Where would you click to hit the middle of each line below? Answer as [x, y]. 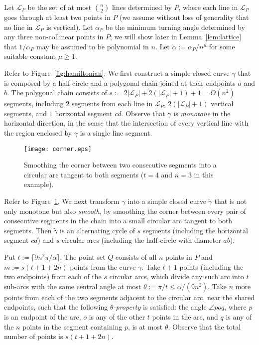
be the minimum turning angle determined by [175, 27]
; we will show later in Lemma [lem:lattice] [176, 37]
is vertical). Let [69, 27]
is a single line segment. [116, 132]
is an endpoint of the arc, [43, 316]
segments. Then [28, 230]
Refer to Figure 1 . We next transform [62, 201]
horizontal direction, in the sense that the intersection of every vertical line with [126, 123]
